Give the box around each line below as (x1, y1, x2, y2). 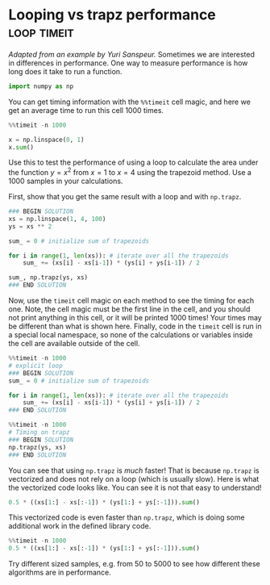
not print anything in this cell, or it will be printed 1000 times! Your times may (8, 313, 262, 323)
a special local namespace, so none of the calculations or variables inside (8, 330, 253, 340)
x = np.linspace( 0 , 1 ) (8, 136, 85, 144)
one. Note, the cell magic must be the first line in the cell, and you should (8, 304, 251, 314)
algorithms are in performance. (8, 567, 111, 578)
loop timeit (8, 23, 74, 41)
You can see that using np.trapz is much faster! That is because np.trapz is (8, 466, 260, 475)
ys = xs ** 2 (8, 222, 52, 231)
